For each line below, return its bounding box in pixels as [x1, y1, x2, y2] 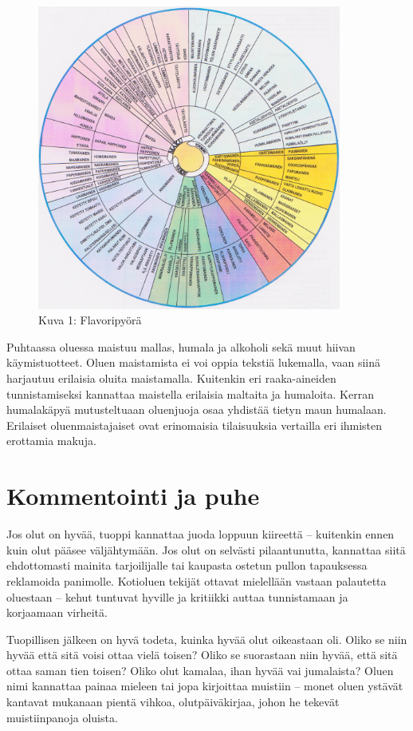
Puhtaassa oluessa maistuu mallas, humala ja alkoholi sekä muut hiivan [6, 338, 356, 355]
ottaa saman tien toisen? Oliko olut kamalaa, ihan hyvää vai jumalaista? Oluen [6, 661, 394, 678]
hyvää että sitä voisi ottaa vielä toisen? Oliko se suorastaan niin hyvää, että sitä [6, 646, 398, 663]
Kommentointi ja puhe [6, 479, 260, 512]
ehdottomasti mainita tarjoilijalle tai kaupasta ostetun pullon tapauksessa [6, 557, 368, 574]
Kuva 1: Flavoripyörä [38, 312, 142, 328]
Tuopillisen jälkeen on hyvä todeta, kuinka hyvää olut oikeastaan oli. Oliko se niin [6, 630, 407, 647]
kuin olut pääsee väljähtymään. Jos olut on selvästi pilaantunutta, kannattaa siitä [6, 541, 406, 558]
